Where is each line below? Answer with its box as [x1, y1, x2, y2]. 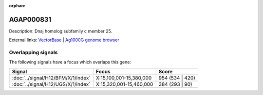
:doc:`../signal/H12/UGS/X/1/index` [12, 80, 91, 87]
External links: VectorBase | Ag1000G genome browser [9, 37, 119, 43]
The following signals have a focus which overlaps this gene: [9, 59, 131, 65]
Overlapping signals [9, 49, 58, 56]
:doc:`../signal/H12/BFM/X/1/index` [12, 74, 91, 81]
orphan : [9, 3, 26, 8]
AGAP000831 [9, 15, 51, 24]
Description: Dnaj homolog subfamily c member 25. [9, 28, 112, 34]
